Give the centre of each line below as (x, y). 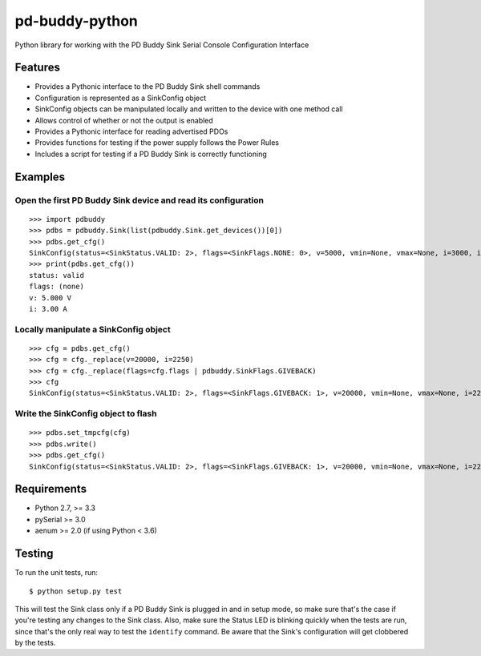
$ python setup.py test (76, 591)
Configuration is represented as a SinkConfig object (121, 98)
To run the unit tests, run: (57, 573)
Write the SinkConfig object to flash (86, 414)
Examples (40, 177)
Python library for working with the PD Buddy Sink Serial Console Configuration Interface (162, 45)
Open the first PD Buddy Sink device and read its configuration (139, 200)
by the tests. (35, 643)
